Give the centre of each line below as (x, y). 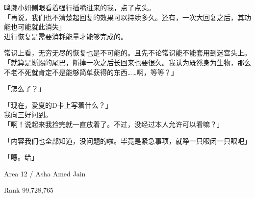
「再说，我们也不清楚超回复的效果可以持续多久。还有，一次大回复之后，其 (124, 17)
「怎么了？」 (25, 88)
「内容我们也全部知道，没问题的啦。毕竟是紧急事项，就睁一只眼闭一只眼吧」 (127, 140)
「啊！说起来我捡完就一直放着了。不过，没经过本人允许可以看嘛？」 (114, 124)
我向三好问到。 (28, 114)
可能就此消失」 (41, 27)
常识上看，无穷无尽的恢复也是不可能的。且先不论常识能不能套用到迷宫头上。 (127, 53)
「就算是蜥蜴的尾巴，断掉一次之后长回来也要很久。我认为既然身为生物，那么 (127, 62)
